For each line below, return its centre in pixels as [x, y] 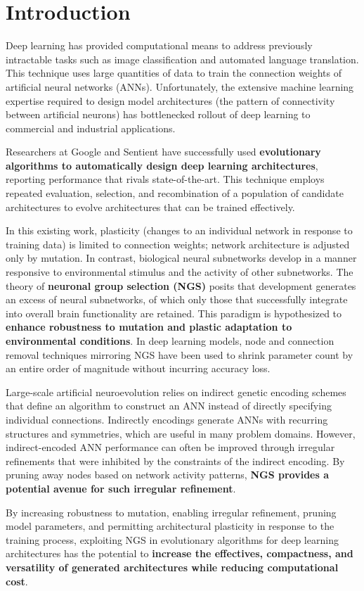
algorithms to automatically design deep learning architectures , [162, 165]
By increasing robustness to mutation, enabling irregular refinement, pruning [171, 512]
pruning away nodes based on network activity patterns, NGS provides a [168, 475]
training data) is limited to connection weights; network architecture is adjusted [178, 244]
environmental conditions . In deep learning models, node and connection [170, 341]
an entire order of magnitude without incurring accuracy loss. [138, 368]
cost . [17, 581]
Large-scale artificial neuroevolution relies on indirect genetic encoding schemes [176, 392]
